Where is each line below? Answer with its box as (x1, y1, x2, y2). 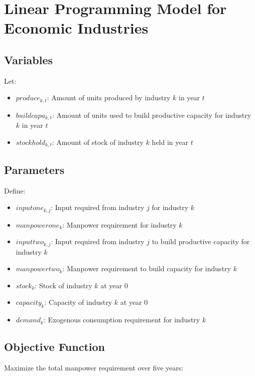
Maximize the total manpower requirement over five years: (4, 362, 184, 372)
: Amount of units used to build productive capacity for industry (52, 109, 251, 120)
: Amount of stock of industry (52, 136, 144, 147)
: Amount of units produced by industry (47, 92, 171, 103)
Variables (4, 52, 53, 67)
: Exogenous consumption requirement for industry (43, 314, 200, 325)
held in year (152, 136, 188, 147)
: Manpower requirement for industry (62, 219, 177, 230)
